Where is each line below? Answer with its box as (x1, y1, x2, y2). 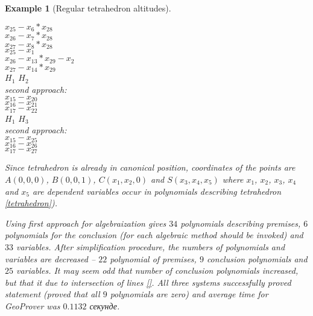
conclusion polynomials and (206, 252, 308, 265)
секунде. (89, 299, 120, 312)
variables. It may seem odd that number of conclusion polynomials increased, (16, 264, 299, 277)
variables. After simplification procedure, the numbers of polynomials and (16, 240, 285, 253)
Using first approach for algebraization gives (5, 216, 166, 229)
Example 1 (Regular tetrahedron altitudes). (5, 2, 171, 14)
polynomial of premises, (110, 252, 197, 265)
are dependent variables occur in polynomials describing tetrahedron (32, 185, 282, 197)
